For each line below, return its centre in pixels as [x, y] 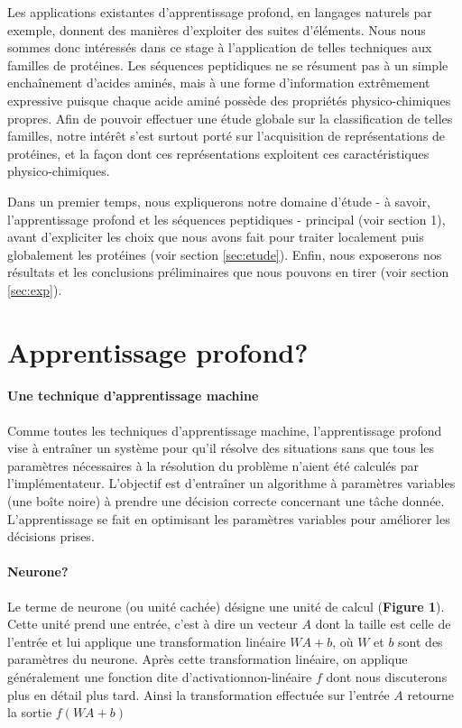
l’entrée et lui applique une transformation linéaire [147, 641]
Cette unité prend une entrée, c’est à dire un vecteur [152, 624]
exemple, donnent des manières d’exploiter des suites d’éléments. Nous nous [217, 29]
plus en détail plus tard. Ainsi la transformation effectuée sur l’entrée [199, 694]
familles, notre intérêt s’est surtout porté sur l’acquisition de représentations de [226, 136]
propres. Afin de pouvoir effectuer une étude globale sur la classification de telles [230, 118]
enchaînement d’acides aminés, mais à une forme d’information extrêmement [219, 83]
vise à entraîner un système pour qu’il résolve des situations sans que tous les [221, 448]
